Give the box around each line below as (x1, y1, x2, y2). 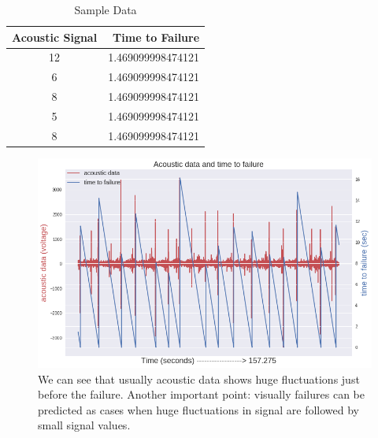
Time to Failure (113, 28, 200, 45)
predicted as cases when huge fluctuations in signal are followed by (38, 401, 360, 418)
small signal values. (38, 417, 131, 433)
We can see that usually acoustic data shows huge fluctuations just (38, 370, 360, 387)
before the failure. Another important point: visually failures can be (38, 386, 365, 403)
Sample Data (74, 2, 137, 17)
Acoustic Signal (12, 28, 98, 45)
